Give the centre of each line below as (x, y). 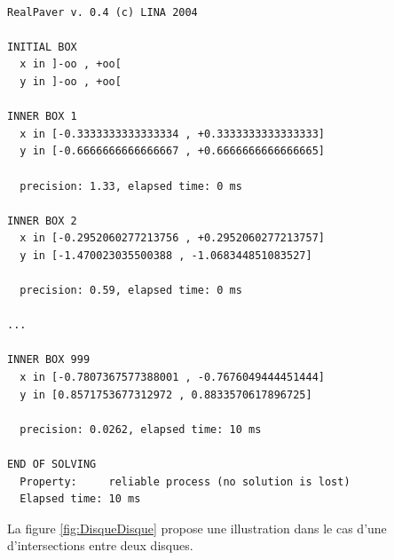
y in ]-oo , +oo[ (71, 81)
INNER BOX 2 (42, 221)
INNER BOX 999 (49, 360)
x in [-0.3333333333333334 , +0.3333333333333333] (172, 134)
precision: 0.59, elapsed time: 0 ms (131, 291)
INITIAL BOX (42, 47)
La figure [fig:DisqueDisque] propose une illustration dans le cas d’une (197, 528)
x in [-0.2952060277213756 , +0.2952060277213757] (172, 238)
